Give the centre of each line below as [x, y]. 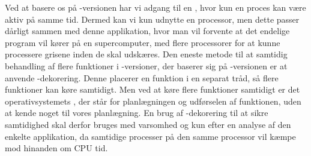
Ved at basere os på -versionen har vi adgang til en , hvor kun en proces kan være [155, 7]
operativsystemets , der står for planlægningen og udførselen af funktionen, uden [153, 101]
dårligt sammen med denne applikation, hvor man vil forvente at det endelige [147, 31]
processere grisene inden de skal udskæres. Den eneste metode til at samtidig [146, 54]
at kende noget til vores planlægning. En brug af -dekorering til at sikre [137, 113]
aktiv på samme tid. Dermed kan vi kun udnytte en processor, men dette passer [152, 19]
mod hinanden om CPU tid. [56, 148]
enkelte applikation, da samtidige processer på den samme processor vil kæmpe [150, 136]
